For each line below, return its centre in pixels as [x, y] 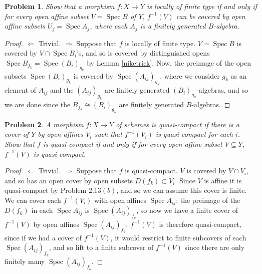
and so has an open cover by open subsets [69, 180]
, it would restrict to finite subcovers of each [178, 237]
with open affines [120, 200]
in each [42, 210]
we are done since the [38, 104]
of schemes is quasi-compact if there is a [178, 124]
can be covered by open [211, 16]
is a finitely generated [173, 26]
